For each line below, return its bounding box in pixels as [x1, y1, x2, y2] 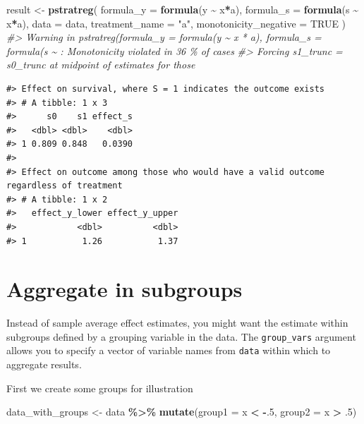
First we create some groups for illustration [6, 380, 193, 395]
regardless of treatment [6, 181, 123, 191]
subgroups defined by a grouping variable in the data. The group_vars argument [6, 329, 356, 344]
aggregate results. [6, 357, 82, 372]
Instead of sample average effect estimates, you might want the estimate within [6, 315, 348, 330]
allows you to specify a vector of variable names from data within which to [6, 343, 331, 358]
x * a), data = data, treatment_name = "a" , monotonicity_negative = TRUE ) [6, 16, 346, 30]
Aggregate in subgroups [6, 274, 243, 303]
